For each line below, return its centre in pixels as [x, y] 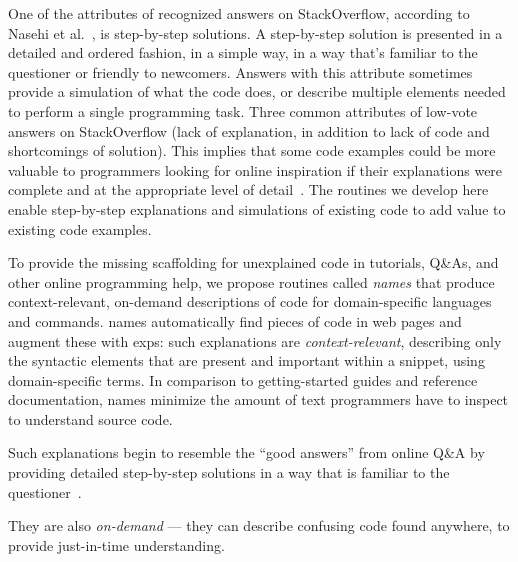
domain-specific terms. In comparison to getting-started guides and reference [243, 379]
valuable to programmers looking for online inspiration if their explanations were [255, 169]
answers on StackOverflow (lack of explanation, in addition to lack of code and [249, 130]
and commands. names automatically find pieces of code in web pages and [235, 320]
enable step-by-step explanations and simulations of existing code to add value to [257, 208]
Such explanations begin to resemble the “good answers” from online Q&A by [246, 452]
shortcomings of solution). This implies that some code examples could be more [252, 150]
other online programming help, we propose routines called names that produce [251, 281]
